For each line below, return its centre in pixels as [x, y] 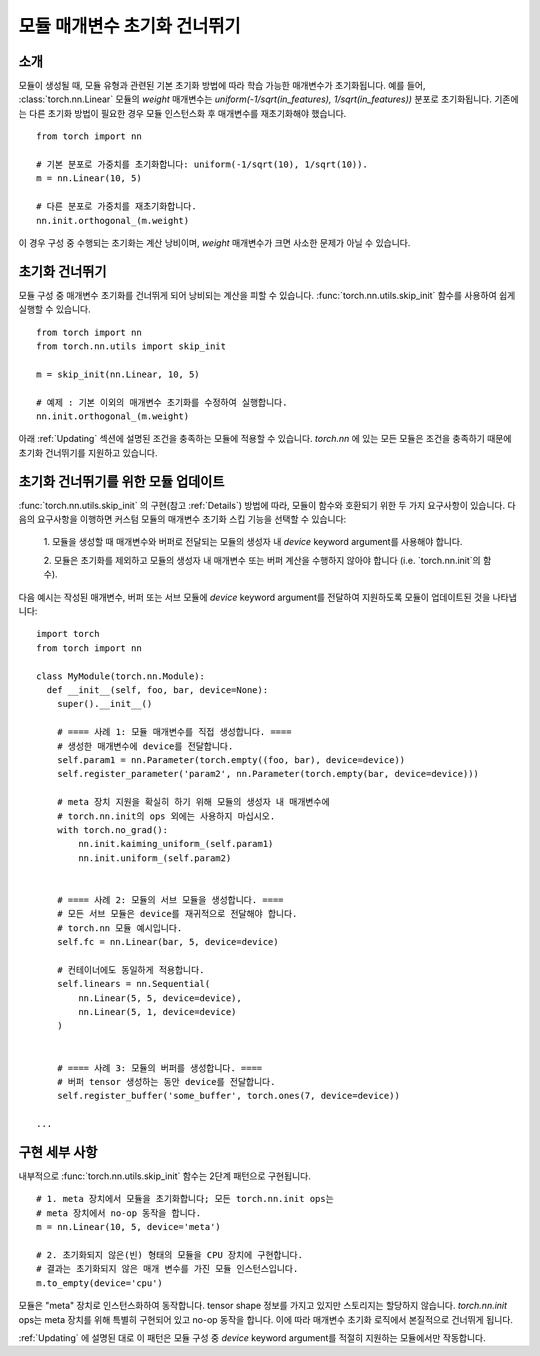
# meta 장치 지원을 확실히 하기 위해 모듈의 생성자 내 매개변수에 [193, 802]
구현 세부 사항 [58, 1151]
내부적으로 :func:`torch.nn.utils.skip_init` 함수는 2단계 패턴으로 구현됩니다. [165, 1176]
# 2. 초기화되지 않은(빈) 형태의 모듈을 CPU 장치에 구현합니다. [170, 1254]
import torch [68, 634]
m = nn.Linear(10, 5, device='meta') [129, 1227]
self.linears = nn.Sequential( [133, 984]
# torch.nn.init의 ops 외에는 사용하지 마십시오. [166, 816]
